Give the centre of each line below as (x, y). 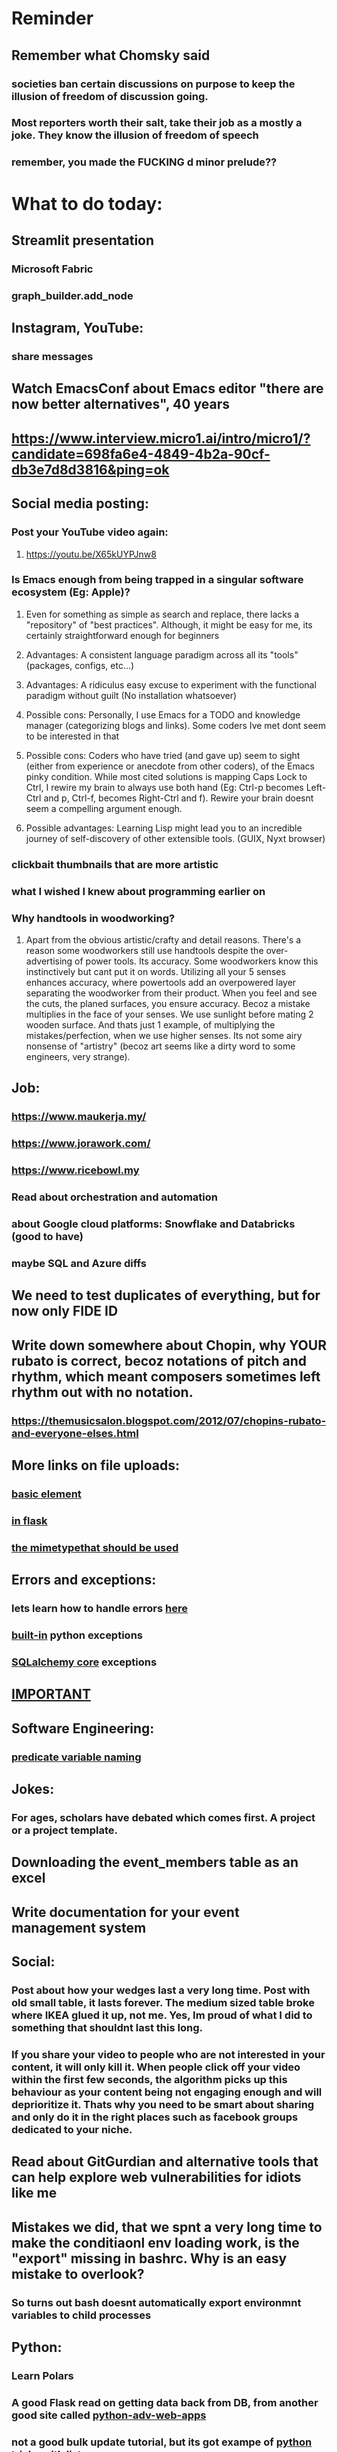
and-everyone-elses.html (75, 1433)
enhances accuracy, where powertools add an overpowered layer (161, 982)
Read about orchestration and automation (114, 1197)
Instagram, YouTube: (77, 328)
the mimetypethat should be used (95, 1547)
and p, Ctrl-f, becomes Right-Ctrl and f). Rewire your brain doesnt (178, 798)
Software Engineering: (83, 1728)
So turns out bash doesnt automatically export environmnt (156, 2302)
